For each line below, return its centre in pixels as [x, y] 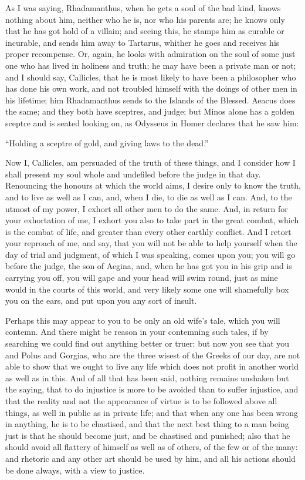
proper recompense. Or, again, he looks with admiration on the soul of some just [150, 54]
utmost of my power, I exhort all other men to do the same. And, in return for [147, 208]
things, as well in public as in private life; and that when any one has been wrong [152, 412]
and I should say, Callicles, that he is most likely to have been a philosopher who [151, 77]
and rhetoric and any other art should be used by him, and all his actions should [150, 458]
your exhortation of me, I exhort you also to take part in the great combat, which [152, 220]
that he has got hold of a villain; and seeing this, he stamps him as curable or [145, 31]
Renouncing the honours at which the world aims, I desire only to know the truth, [153, 185]
